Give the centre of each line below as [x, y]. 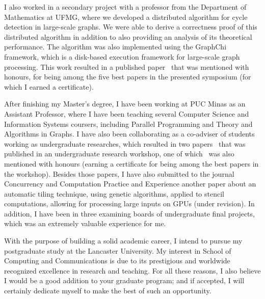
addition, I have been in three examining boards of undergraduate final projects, [129, 213]
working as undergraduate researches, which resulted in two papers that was [125, 143]
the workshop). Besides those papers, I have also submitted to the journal [119, 173]
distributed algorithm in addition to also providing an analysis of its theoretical [128, 36]
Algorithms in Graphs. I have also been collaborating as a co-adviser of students [129, 134]
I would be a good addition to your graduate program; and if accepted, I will [124, 280]
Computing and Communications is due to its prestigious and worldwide [117, 261]
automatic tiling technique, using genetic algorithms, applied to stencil [114, 193]
